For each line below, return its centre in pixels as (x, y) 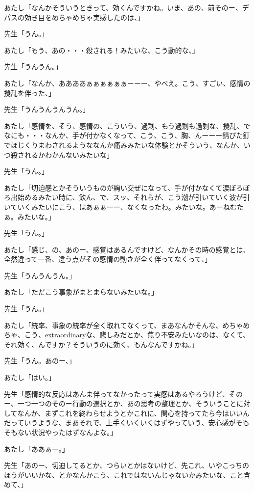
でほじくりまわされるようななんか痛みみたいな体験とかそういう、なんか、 (124, 145)
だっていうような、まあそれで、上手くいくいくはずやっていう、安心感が (120, 423)
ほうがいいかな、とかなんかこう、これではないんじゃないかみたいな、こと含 (127, 475)
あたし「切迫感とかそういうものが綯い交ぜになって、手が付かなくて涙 (117, 187)
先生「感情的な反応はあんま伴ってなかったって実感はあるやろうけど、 (116, 394)
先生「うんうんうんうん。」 (47, 109)
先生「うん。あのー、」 (40, 361)
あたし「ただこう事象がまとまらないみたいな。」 (81, 292)
